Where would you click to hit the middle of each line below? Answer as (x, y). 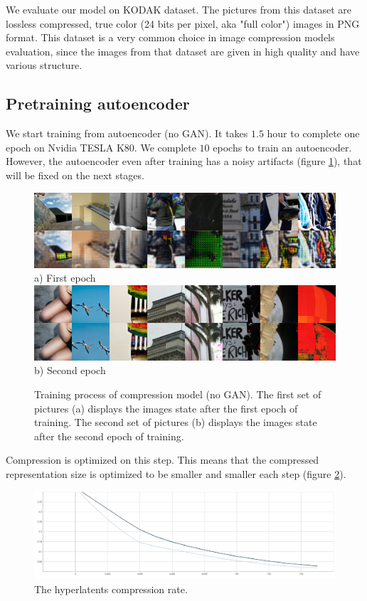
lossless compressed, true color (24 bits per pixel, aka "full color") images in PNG (183, 23)
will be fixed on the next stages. (75, 175)
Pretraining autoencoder (98, 103)
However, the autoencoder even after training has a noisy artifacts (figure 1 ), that (184, 161)
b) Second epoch (70, 370)
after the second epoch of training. (109, 436)
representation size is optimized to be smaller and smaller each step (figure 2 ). (176, 473)
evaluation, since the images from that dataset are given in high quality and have (183, 51)
